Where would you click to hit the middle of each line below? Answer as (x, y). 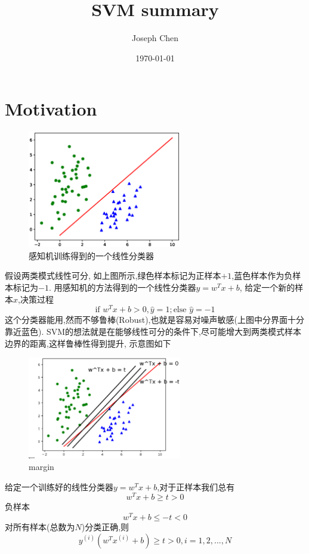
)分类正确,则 (105, 527)
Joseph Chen (155, 38)
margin (41, 467)
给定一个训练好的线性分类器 (59, 486)
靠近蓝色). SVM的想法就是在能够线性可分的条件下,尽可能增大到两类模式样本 (153, 331)
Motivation (51, 109)
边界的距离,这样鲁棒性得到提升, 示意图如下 (88, 343)
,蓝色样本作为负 (262, 276)
